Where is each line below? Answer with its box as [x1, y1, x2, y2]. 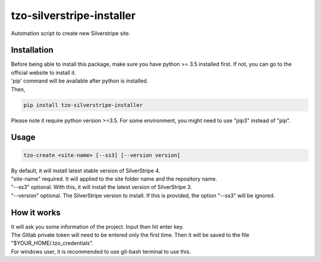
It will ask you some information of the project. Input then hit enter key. [11, 223, 184, 230]
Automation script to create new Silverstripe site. [11, 30, 131, 37]
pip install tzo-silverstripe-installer [23, 102, 143, 108]
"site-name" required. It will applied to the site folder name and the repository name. [11, 175, 218, 182]
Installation [11, 45, 53, 55]
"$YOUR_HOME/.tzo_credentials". [11, 239, 94, 247]
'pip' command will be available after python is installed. [11, 77, 149, 84]
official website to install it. [11, 69, 77, 76]
